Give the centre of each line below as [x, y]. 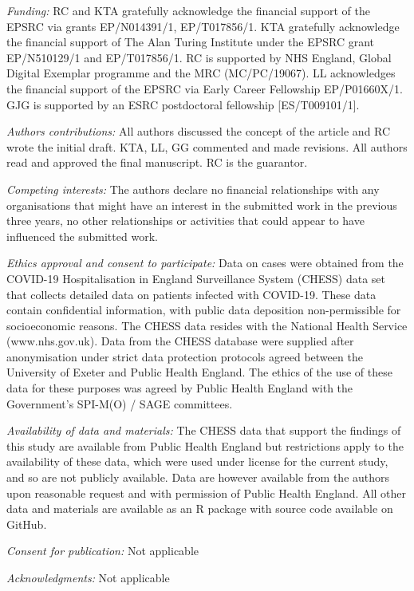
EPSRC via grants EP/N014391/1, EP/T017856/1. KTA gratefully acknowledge [203, 26]
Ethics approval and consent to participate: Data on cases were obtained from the [205, 263]
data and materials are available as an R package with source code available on [200, 508]
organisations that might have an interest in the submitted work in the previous [202, 205]
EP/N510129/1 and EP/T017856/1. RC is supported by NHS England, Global [199, 57]
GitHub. [27, 524]
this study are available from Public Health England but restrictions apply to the [205, 445]
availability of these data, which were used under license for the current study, [197, 461]
